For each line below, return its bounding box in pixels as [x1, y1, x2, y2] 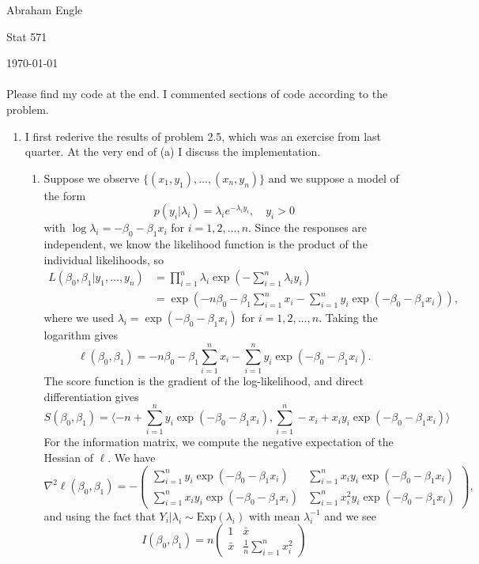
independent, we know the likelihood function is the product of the [43, 236, 368, 252]
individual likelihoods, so [43, 251, 164, 267]
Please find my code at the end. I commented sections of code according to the [6, 85, 388, 102]
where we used [43, 309, 114, 326]
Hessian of [43, 449, 93, 466]
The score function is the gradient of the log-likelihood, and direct [43, 373, 364, 389]
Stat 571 [6, 28, 47, 44]
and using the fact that [43, 507, 156, 524]
